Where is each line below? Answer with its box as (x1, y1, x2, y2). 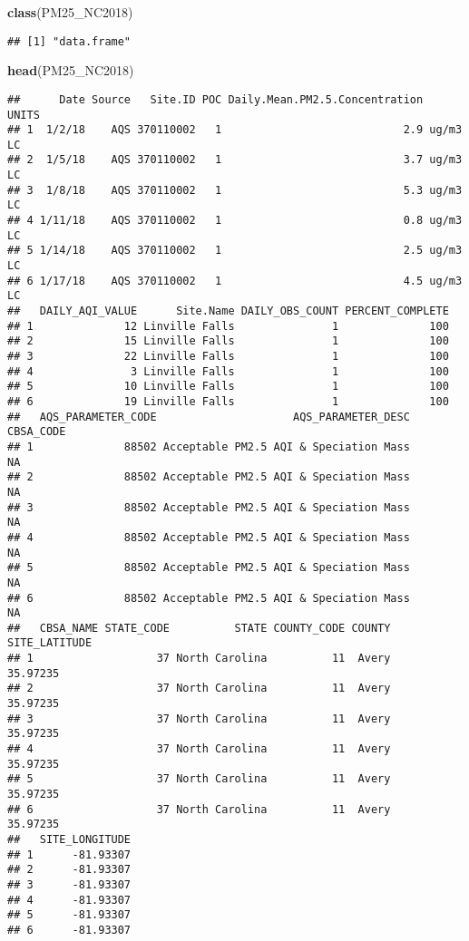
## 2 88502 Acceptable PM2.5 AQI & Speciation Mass (7, 470, 410, 484)
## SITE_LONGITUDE (7, 833, 132, 846)
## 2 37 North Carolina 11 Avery (7, 682, 391, 695)
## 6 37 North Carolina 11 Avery (7, 802, 391, 816)
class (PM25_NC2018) (7, 3, 133, 21)
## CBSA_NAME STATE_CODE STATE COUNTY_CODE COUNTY (7, 621, 391, 635)
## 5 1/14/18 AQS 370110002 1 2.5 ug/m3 (7, 244, 463, 257)
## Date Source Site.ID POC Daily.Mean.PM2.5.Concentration (7, 92, 424, 106)
